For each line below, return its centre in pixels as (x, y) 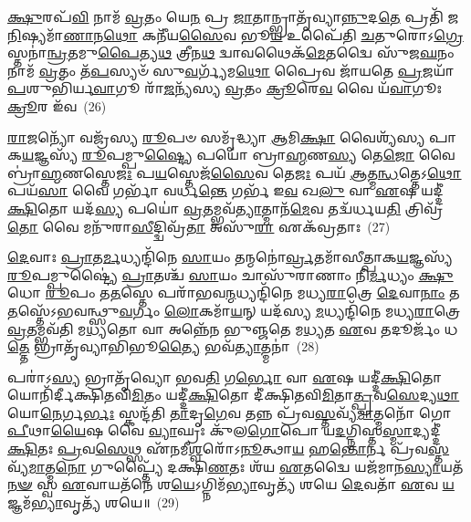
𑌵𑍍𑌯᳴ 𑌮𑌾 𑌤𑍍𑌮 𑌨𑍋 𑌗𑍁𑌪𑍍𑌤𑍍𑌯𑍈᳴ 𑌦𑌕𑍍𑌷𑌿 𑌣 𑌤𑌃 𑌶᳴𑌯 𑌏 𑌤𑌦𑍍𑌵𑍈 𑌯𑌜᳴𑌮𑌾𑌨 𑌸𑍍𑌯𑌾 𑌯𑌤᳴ (235, 466)
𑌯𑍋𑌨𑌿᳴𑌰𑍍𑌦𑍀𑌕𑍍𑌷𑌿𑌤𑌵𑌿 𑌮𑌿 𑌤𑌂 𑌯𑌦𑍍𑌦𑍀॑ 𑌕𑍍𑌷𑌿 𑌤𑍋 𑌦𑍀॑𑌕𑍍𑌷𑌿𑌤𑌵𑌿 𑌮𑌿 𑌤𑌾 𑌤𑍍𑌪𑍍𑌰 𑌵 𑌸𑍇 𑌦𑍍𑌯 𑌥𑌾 (234, 395)
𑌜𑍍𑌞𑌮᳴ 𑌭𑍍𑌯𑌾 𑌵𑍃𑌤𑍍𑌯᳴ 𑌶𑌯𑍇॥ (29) (94, 501)
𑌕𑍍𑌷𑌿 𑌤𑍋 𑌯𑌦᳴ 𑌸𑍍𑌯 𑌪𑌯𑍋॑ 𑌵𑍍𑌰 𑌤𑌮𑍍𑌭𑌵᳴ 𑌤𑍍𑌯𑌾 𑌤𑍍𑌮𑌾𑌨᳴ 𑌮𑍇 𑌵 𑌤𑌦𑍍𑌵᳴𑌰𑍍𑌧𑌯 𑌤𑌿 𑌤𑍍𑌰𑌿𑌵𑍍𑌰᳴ (225, 208)
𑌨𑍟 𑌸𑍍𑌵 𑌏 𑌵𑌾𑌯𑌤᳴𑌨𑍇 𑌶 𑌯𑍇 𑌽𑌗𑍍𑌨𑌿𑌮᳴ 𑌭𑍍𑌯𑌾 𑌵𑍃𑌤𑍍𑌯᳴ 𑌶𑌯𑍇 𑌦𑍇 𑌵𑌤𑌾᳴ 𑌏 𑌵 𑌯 (231, 484)
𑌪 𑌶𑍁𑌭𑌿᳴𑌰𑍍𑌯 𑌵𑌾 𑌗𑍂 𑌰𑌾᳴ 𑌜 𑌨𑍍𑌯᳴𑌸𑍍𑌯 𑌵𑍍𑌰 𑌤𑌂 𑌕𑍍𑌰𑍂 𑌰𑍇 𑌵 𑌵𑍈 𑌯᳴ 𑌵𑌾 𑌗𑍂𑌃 (225, 88)
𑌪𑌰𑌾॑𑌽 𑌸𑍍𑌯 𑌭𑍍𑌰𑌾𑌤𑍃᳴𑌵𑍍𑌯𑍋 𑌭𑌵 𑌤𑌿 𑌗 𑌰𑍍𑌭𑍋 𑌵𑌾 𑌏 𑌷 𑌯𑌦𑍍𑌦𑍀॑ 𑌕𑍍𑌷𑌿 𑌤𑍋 (225, 376)
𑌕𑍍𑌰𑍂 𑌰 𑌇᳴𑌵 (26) (57, 105)
